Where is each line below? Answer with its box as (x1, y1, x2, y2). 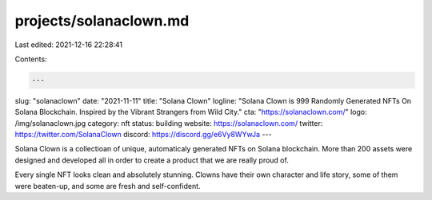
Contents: (14, 54, 47, 64)
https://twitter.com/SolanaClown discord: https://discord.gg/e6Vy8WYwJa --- (14, 130, 272, 139)
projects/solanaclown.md (14, 12, 190, 29)
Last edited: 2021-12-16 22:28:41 (14, 40, 123, 49)
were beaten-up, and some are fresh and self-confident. (14, 181, 201, 190)
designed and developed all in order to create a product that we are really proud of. (14, 155, 290, 165)
